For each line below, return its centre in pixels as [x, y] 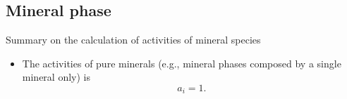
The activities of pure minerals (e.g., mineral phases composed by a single [182, 63]
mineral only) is [56, 77]
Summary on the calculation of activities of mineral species [133, 40]
